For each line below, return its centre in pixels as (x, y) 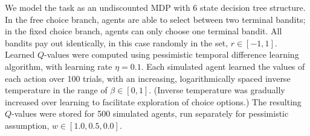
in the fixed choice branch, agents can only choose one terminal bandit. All (144, 31)
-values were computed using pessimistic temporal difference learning (171, 54)
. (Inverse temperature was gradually (217, 90)
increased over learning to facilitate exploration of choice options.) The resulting (153, 101)
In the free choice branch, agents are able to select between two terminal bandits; (155, 19)
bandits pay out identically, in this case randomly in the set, (117, 42)
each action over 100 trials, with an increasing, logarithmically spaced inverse (148, 78)
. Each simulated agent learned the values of (223, 66)
